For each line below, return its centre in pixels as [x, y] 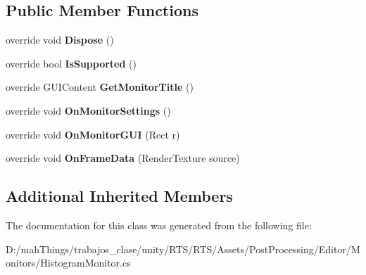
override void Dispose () [60, 40]
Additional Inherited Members [119, 196]
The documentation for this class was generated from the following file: [159, 225]
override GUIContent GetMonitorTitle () [100, 87]
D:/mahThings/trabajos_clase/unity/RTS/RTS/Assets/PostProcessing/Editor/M [183, 249]
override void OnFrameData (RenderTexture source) [123, 158]
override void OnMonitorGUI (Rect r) [93, 134]
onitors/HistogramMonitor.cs [68, 263]
